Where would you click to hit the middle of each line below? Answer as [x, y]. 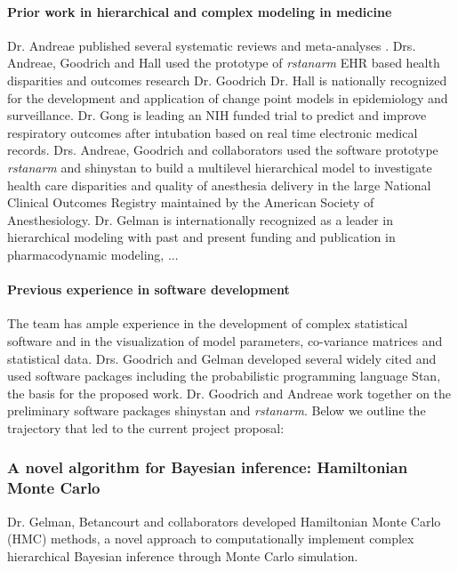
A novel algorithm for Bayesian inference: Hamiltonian [208, 467]
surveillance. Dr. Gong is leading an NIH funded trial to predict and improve [217, 115]
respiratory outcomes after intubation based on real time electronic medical [213, 132]
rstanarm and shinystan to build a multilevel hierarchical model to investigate [220, 167]
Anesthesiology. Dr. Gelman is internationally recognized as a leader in [200, 219]
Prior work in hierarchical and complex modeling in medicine [200, 11]
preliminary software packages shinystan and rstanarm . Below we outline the [217, 410]
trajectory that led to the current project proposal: [146, 427]
